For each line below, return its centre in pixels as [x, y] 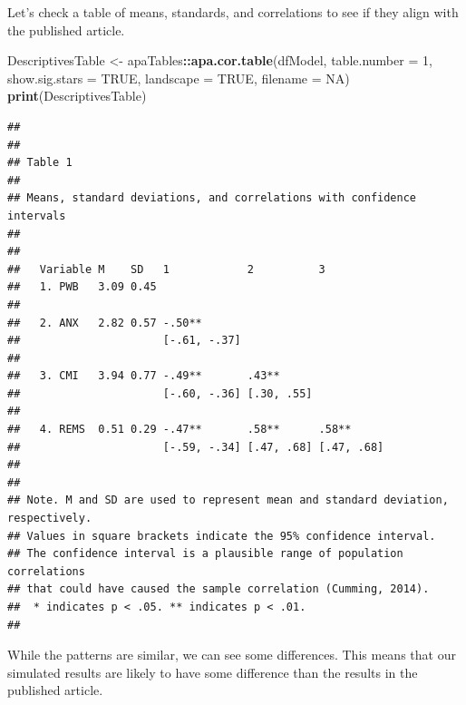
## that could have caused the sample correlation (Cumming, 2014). [218, 589]
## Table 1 [40, 163]
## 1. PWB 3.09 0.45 [82, 287]
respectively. [50, 519]
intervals [37, 215]
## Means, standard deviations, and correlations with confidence [212, 198]
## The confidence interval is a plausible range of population [205, 554]
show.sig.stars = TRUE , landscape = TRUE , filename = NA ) [179, 78]
